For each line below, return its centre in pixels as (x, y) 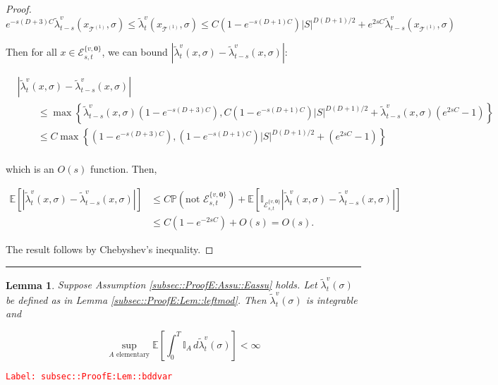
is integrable (332, 299)
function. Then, (123, 169)
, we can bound (135, 52)
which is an (30, 169)
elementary (133, 354)
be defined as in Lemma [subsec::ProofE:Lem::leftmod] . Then (136, 299)
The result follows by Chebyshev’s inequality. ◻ (110, 249)
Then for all (31, 52)
